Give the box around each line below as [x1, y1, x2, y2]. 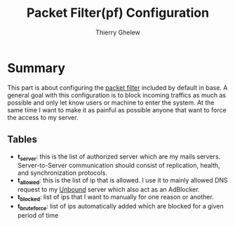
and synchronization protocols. [17, 168, 107, 177]
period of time [17, 211, 59, 219]
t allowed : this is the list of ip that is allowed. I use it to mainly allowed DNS [17, 176, 228, 187]
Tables [7, 133, 37, 145]
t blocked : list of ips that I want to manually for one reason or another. [17, 193, 214, 203]
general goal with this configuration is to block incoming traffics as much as [7, 91, 227, 99]
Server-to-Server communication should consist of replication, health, [17, 161, 220, 170]
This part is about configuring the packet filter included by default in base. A [7, 83, 228, 92]
